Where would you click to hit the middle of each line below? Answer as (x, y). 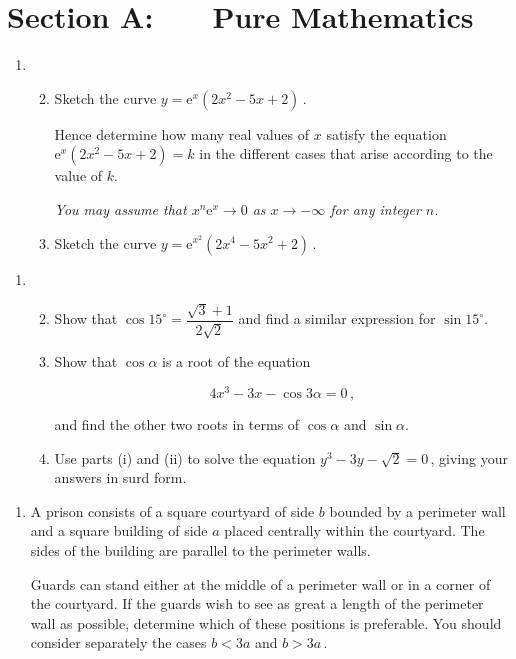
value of (78, 175)
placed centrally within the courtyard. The (354, 530)
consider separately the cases (118, 642)
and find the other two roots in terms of (177, 424)
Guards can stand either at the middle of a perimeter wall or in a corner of (260, 583)
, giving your (469, 457)
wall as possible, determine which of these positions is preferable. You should (266, 622)
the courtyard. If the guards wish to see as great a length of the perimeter (257, 603)
